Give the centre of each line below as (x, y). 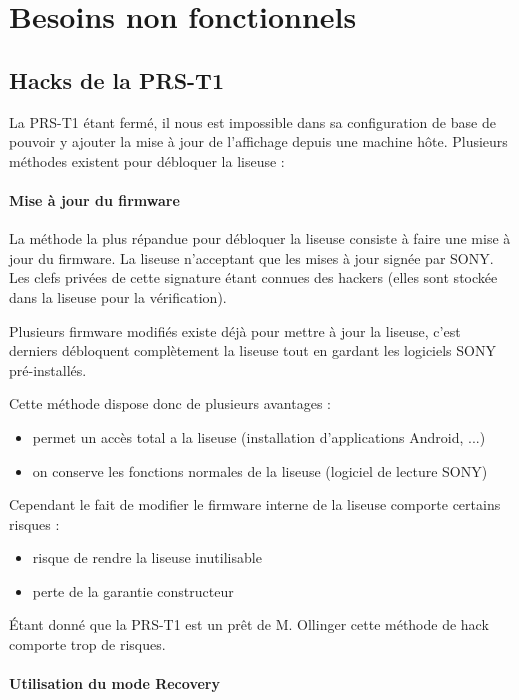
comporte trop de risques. (87, 644)
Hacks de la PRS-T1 (116, 79)
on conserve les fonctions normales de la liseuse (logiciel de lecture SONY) (260, 470)
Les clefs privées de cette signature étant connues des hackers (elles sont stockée (253, 277)
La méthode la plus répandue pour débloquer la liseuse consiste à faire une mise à (260, 238)
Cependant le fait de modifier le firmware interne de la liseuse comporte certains (255, 504)
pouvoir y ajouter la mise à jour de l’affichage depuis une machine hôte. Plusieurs (258, 141)
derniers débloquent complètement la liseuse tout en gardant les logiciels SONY (252, 350)
